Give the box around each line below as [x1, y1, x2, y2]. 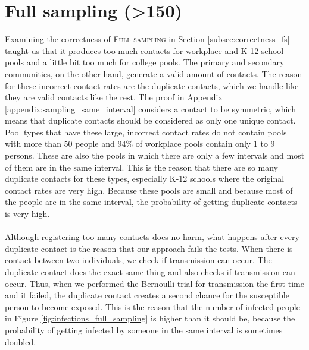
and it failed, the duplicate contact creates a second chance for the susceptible [5, 289, 289, 301]
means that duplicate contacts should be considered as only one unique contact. [5, 114, 296, 127]
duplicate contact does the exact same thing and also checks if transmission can [5, 266, 295, 278]
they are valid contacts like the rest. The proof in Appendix [5, 91, 223, 103]
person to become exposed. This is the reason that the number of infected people [5, 300, 300, 313]
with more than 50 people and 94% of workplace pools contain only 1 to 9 [5, 137, 275, 150]
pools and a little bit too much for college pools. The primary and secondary [5, 56, 285, 68]
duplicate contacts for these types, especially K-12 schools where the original [5, 172, 285, 185]
